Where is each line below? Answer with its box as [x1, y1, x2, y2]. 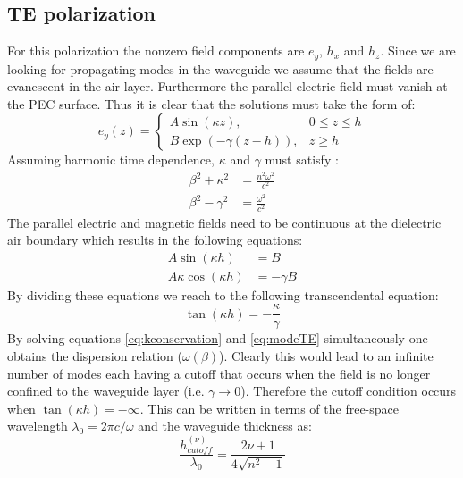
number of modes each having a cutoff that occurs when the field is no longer [7, 364, 431, 382]
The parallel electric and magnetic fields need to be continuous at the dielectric [7, 213, 442, 231]
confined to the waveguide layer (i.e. [7, 382, 205, 400]
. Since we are [380, 41, 456, 60]
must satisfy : [265, 150, 339, 169]
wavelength [7, 416, 68, 435]
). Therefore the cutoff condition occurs [240, 382, 457, 400]
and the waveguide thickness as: [138, 416, 312, 435]
